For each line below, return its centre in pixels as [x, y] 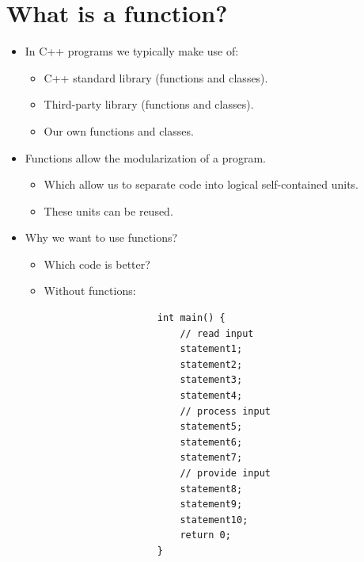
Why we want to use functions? [101, 237]
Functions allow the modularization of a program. [145, 157]
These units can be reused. [108, 210]
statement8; [211, 489]
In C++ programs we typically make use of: [132, 51]
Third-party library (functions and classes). [149, 104]
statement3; [211, 380]
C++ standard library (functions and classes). [156, 77]
